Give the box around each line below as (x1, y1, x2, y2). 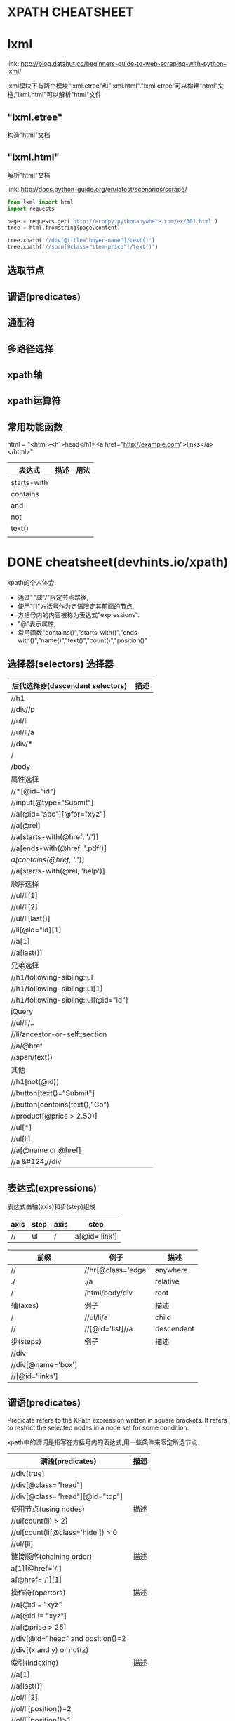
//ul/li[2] (11, 902, 39, 911)
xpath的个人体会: (7, 579, 57, 587)
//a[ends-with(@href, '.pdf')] (11, 843, 107, 853)
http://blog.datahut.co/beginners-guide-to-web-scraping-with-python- (20, 60, 227, 68)
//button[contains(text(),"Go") (11, 1100, 110, 1109)
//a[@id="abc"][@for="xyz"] (11, 809, 106, 819)
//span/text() (11, 1052, 53, 1062)
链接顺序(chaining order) (11, 1551, 93, 1561)
